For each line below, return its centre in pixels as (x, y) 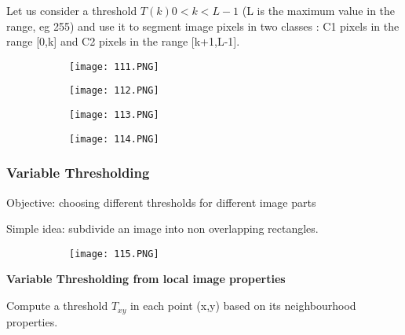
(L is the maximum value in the (319, 10)
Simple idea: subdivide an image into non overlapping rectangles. (162, 228)
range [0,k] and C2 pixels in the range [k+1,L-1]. (123, 41)
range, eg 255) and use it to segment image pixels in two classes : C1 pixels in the (203, 26)
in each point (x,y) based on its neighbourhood (243, 306)
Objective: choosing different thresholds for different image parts (161, 202)
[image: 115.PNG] (114, 254)
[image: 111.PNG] (114, 66)
